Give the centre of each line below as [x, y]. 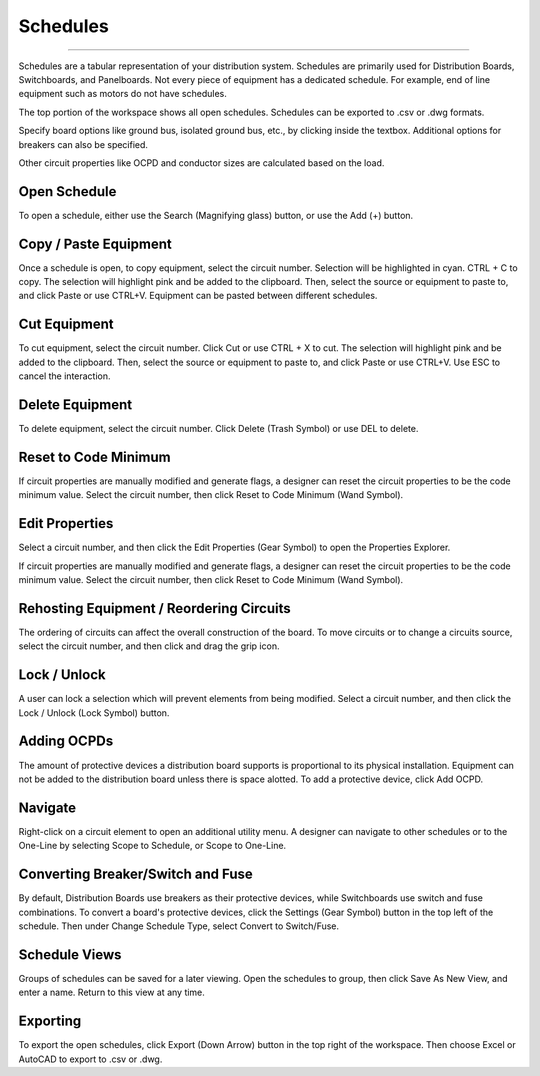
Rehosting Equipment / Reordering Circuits [155, 608]
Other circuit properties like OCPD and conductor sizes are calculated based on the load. [201, 162]
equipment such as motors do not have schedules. [122, 94]
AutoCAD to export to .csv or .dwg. [90, 1059]
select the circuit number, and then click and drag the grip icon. [149, 646]
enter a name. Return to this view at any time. [111, 992]
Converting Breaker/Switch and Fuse [136, 874]
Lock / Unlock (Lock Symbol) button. [94, 712]
